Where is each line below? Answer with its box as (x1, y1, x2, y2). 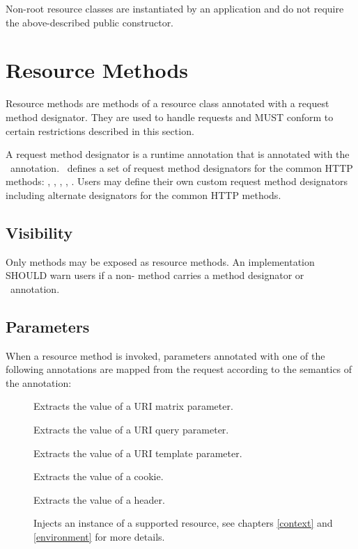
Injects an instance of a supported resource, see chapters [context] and (33, 516, 333, 530)
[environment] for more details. (33, 530, 165, 543)
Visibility (6, 221, 73, 243)
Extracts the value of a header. (33, 492, 165, 507)
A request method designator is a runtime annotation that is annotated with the (6, 147, 350, 161)
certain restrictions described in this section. (6, 123, 194, 138)
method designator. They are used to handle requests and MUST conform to (6, 109, 334, 124)
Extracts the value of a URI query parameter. (33, 422, 229, 437)
